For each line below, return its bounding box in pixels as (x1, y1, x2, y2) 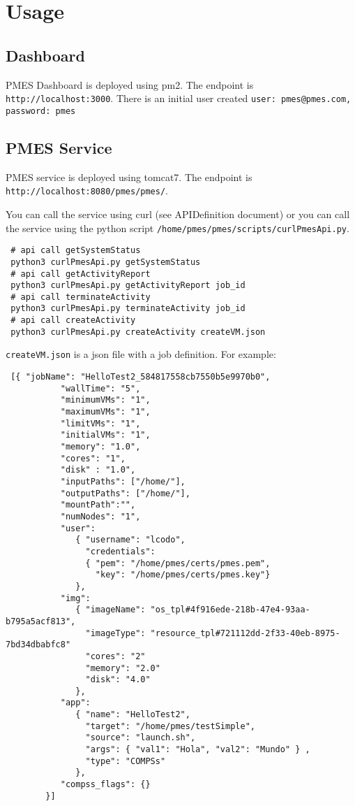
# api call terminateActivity (10, 292, 151, 302)
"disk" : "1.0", (60, 465, 136, 475)
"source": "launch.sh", (85, 733, 196, 743)
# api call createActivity (10, 315, 136, 326)
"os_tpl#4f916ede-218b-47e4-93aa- (150, 605, 310, 615)
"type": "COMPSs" (85, 756, 166, 766)
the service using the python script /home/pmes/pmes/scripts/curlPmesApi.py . (6, 220, 349, 235)
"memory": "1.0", (60, 442, 141, 452)
